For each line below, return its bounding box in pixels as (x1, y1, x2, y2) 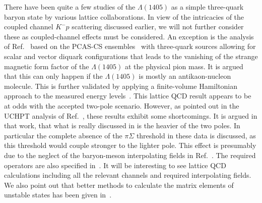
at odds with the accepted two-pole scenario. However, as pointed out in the (4, 100, 239, 111)
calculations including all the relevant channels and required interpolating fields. (4, 170, 251, 180)
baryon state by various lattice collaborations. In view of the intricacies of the (4, 11, 244, 22)
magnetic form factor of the (4, 61, 89, 71)
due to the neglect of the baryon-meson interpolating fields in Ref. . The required (4, 149, 256, 160)
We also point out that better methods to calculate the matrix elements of (4, 179, 234, 190)
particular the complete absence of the (4, 130, 122, 140)
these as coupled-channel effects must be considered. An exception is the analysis (4, 31, 254, 41)
